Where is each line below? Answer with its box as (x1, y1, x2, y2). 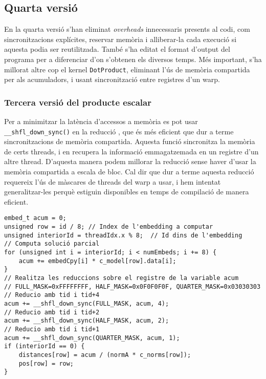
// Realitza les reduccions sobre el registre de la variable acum (4, 274, 239, 282)
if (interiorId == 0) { (4, 343, 85, 350)
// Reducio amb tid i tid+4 (4, 291, 100, 299)
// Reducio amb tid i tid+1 (4, 325, 100, 333)
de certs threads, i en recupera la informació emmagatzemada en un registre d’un (4, 146, 259, 156)
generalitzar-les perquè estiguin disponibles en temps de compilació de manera (4, 186, 249, 197)
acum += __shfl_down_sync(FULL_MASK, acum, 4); (4, 300, 169, 308)
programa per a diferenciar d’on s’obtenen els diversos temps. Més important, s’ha (4, 53, 262, 64)
